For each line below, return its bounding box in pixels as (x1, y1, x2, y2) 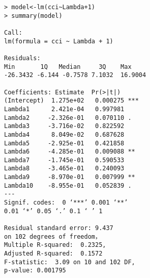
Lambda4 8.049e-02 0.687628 (4, 131, 125, 138)
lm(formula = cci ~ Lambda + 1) (4, 37, 113, 45)
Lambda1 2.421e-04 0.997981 (4, 105, 125, 113)
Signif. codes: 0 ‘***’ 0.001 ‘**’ (4, 199, 128, 207)
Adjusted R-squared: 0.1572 (4, 250, 103, 258)
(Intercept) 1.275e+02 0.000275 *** (4, 97, 139, 105)
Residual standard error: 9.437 (4, 224, 113, 232)
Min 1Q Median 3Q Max (4, 63, 132, 70)
